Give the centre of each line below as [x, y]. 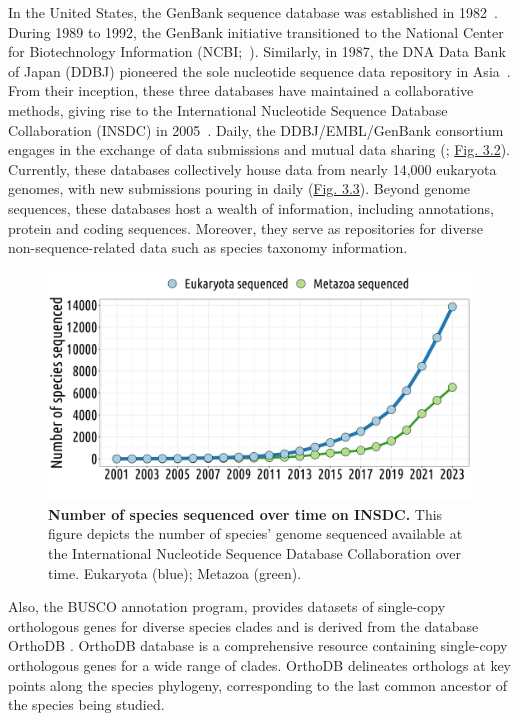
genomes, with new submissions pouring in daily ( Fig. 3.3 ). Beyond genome [239, 188]
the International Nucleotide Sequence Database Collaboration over [255, 553]
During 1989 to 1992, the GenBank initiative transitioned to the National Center [256, 31]
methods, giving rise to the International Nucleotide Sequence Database [228, 109]
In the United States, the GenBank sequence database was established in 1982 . [253, 12]
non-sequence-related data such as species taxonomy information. [208, 247]
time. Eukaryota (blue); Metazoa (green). [175, 572]
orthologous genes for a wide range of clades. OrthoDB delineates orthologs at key [260, 665]
